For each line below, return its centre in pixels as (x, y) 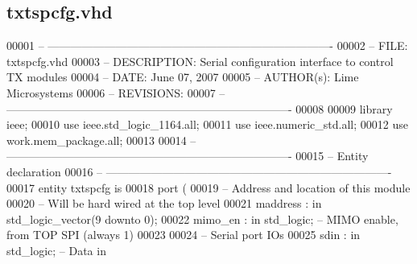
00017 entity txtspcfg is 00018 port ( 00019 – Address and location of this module (208, 187)
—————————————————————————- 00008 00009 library (200, 108)
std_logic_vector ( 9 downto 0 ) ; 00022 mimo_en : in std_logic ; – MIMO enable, (202, 219)
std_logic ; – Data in (56, 250)
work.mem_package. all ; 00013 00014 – (101, 140)
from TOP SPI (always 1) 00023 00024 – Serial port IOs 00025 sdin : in (184, 235)
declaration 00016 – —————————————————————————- (199, 171)
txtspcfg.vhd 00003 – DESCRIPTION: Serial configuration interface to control (200, 61)
